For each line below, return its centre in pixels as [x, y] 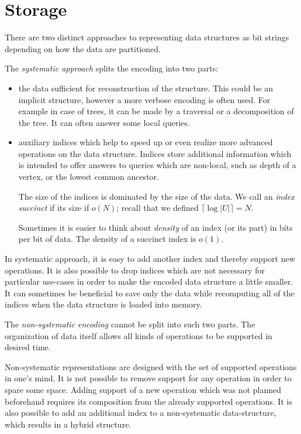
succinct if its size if [54, 208]
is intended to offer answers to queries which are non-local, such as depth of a [157, 165]
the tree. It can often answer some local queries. [104, 122]
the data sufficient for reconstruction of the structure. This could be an [146, 88]
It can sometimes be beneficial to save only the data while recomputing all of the [150, 293]
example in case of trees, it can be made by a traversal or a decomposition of [156, 111]
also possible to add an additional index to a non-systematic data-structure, [141, 413]
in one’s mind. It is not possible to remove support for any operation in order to [148, 378]
